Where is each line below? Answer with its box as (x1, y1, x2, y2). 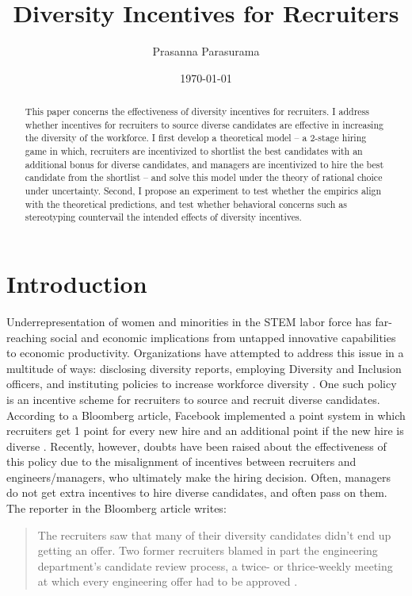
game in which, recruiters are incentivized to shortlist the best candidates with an (25, 144, 363, 158)
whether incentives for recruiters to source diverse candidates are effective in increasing (25, 117, 383, 131)
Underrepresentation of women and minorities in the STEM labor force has (6, 313, 372, 329)
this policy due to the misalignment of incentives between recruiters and (6, 453, 357, 470)
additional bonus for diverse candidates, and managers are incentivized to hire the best (25, 157, 384, 171)
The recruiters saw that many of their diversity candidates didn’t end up (37, 526, 391, 543)
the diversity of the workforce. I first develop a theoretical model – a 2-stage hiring (25, 131, 367, 144)
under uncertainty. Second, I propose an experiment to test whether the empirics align (25, 184, 382, 198)
